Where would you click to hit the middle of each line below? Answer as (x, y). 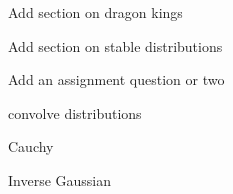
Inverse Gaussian (60, 179)
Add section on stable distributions (115, 45)
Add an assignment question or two (116, 79)
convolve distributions (75, 112)
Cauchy (31, 146)
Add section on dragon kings (95, 12)
